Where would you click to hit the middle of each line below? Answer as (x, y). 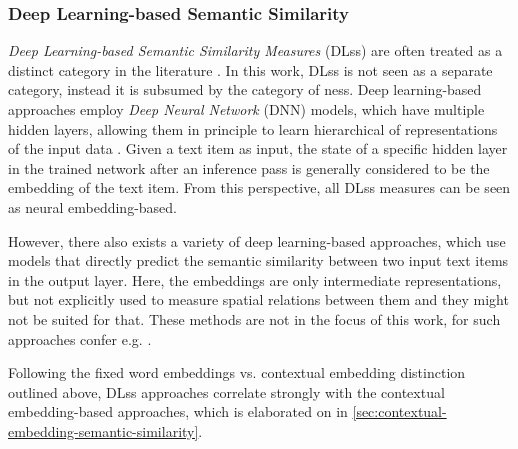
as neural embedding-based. (92, 206)
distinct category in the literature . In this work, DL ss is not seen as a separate (250, 69)
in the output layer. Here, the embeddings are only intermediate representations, (255, 279)
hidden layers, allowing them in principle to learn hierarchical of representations (253, 128)
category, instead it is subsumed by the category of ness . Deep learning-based (245, 89)
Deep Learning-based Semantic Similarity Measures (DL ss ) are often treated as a (255, 50)
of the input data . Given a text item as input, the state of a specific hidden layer (258, 148)
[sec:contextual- (399, 411)
